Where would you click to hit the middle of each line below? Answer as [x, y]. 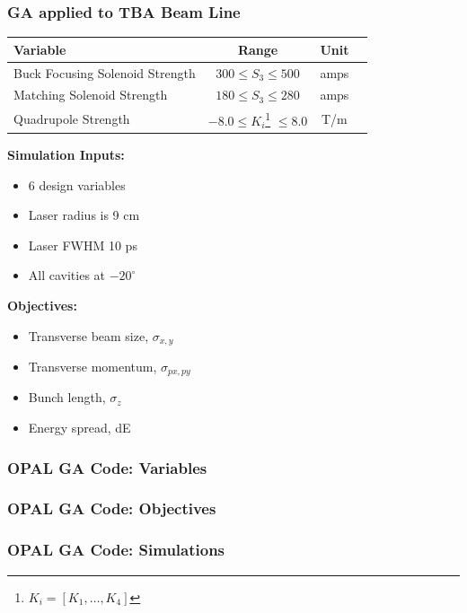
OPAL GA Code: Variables [107, 467]
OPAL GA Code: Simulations [116, 550]
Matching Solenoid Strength [91, 95]
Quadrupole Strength [72, 119]
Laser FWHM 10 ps [83, 245]
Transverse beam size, [88, 335]
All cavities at [67, 275]
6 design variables [77, 184]
